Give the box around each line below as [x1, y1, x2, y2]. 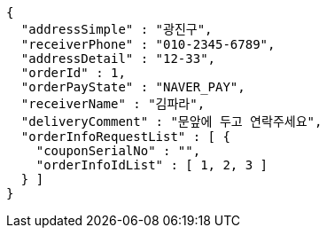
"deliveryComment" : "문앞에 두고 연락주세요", [20, 114, 323, 129]
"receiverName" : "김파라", [20, 97, 206, 111]
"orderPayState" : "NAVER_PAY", [20, 80, 245, 94]
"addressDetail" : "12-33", [20, 51, 216, 66]
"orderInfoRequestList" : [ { [20, 129, 230, 144]
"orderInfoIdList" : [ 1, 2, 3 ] [35, 158, 269, 172]
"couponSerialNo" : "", [35, 144, 201, 158]
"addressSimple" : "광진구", [20, 22, 213, 36]
